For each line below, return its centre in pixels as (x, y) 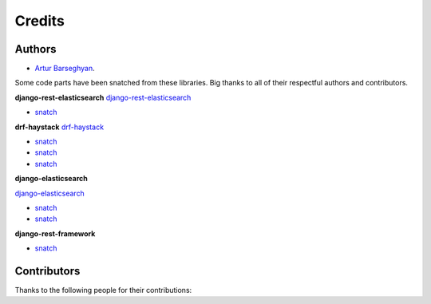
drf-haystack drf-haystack (59, 127)
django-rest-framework (55, 233)
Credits (40, 21)
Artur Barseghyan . (65, 69)
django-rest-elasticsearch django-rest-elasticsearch (103, 97)
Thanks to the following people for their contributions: (103, 290)
